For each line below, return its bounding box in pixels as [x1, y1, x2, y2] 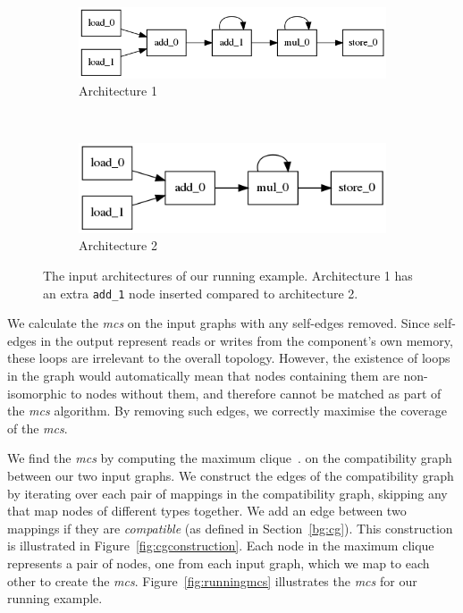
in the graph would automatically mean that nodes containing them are [7, 366, 400, 385]
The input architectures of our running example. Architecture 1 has [43, 265, 413, 284]
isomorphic [7, 383, 67, 402]
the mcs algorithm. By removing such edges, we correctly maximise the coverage [7, 401, 447, 420]
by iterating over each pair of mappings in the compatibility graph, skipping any [7, 483, 448, 502]
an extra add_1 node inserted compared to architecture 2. [43, 283, 358, 302]
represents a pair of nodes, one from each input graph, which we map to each [7, 553, 430, 572]
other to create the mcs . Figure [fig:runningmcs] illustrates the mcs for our [7, 571, 417, 590]
